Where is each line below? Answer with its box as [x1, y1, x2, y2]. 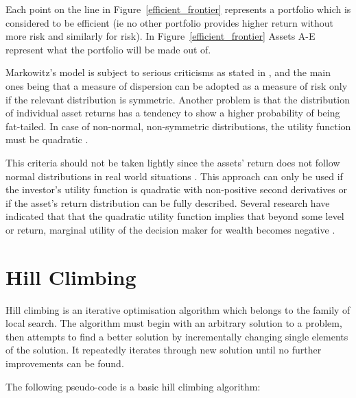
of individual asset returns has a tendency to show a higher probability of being [5, 105, 340, 120]
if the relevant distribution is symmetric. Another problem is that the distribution [5, 92, 350, 106]
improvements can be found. [5, 356, 124, 370]
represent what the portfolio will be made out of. [5, 42, 211, 56]
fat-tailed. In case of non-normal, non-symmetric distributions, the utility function [5, 119, 351, 133]
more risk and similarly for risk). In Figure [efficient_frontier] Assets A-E [5, 29, 316, 43]
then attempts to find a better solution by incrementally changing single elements [5, 329, 348, 343]
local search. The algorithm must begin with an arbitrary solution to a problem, [5, 316, 342, 330]
